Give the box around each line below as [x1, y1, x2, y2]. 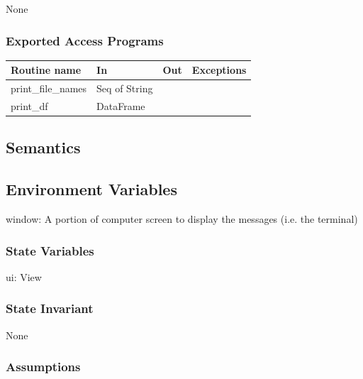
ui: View [6, 269, 42, 284]
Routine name [11, 62, 82, 77]
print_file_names [11, 81, 87, 96]
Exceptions [191, 62, 247, 77]
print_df [11, 99, 48, 113]
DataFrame [96, 99, 145, 113]
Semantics [6, 136, 81, 158]
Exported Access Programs [6, 31, 164, 49]
